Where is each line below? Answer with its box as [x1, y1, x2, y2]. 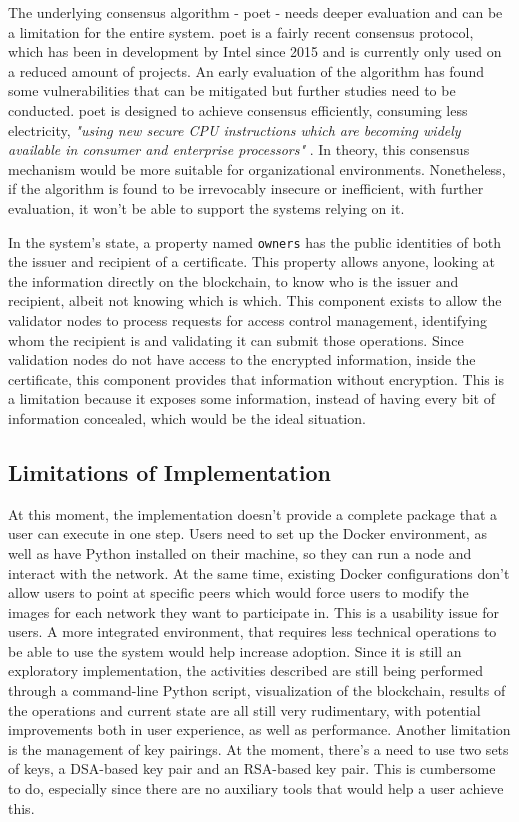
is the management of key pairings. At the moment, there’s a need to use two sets [8, 738, 509, 759]
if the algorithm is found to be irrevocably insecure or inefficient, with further [8, 178, 484, 199]
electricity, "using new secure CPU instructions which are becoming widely [8, 119, 461, 140]
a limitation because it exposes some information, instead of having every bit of [8, 388, 495, 409]
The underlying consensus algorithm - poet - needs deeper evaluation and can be [8, 2, 503, 22]
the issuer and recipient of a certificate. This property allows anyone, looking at [8, 251, 496, 272]
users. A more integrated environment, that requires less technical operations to [8, 621, 497, 642]
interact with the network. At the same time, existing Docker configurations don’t [8, 562, 510, 583]
